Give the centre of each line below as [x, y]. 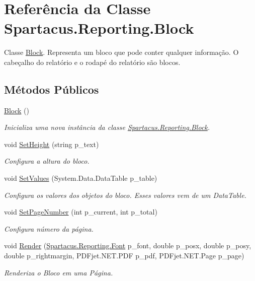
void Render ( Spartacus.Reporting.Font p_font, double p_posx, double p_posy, [128, 245]
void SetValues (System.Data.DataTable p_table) [81, 178]
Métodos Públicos [52, 89]
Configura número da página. [49, 228]
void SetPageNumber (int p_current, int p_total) [81, 212]
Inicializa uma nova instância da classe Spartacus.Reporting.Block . [107, 127]
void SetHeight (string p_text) [52, 144]
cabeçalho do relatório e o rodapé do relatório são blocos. [92, 62]
